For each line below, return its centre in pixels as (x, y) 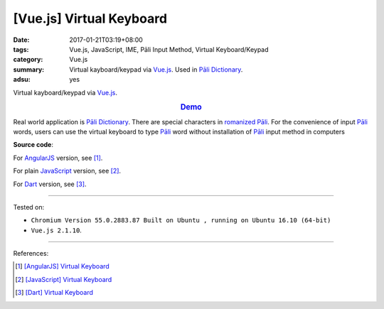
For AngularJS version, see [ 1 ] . (58, 158)
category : (28, 60)
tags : (21, 49)
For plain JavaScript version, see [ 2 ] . (67, 171)
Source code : (33, 145)
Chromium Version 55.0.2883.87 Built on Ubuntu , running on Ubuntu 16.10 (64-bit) (181, 221)
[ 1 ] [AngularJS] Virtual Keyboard (62, 266)
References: (31, 254)
